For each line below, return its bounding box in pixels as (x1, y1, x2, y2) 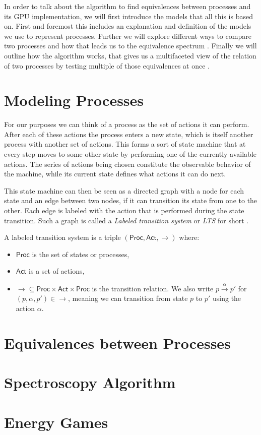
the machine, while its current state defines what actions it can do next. (4, 168, 226, 179)
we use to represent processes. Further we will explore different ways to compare (4, 30, 251, 41)
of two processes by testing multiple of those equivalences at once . (4, 60, 210, 71)
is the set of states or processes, (32, 248, 129, 259)
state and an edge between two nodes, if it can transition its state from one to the (4, 195, 257, 206)
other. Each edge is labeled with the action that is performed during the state (4, 205, 244, 216)
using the (212, 293, 241, 303)
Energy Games (4, 411, 108, 432)
